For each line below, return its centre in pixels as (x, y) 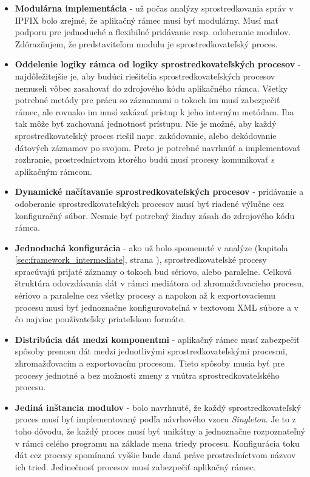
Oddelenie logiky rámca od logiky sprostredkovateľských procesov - (158, 64)
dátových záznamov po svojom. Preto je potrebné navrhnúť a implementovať (157, 147)
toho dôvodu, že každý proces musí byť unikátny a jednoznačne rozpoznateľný (160, 431)
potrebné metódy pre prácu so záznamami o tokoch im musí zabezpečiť (147, 100)
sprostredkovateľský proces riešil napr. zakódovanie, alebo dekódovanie (146, 135)
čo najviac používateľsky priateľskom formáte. (100, 319)
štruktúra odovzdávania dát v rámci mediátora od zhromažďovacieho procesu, (159, 283)
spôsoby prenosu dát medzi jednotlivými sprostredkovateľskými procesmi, (151, 351)
